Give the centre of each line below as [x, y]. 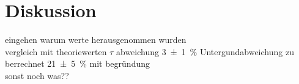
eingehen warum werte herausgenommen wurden [96, 40]
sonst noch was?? [37, 75]
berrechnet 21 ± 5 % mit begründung [77, 63]
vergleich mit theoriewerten [56, 51]
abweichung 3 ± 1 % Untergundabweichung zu [205, 51]
